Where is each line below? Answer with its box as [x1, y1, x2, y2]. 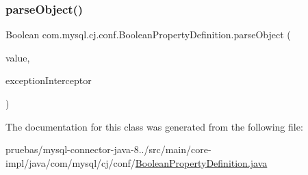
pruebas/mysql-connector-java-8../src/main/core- [5, 142, 211, 157]
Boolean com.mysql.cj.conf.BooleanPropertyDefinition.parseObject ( [5, 27, 291, 42]
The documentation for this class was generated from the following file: [5, 119, 303, 133]
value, [5, 50, 30, 64]
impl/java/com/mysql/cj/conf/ [5, 155, 136, 170]
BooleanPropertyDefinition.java [135, 155, 268, 170]
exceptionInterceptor [5, 73, 92, 87]
